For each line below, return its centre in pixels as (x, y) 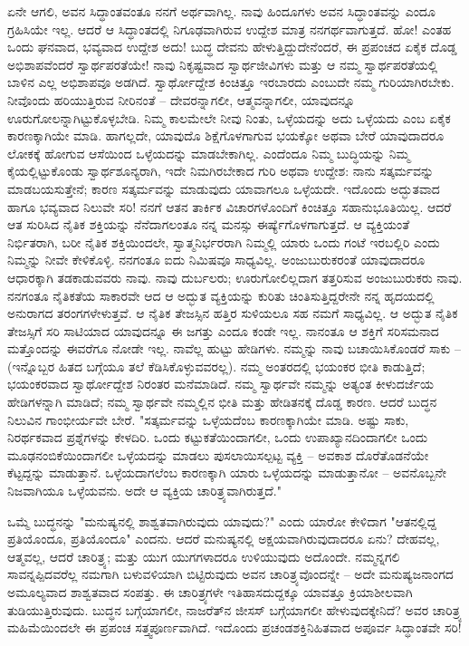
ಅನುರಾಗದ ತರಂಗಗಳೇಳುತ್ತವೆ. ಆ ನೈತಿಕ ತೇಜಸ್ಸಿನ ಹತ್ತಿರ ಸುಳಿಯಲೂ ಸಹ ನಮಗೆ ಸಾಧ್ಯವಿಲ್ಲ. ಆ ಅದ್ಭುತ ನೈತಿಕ (233, 313)
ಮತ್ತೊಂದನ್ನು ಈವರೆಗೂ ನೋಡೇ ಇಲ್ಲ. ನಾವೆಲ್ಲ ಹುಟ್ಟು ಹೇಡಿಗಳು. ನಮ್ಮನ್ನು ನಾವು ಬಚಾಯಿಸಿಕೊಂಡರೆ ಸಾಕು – (234, 348)
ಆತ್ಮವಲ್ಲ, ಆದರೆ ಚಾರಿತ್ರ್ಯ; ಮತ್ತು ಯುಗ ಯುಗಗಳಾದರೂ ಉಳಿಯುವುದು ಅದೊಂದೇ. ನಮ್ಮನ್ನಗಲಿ (204, 556)
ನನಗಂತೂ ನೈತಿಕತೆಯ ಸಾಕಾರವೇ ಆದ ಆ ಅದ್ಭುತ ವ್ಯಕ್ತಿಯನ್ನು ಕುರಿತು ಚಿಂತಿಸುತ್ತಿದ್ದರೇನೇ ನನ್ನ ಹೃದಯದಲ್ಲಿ (221, 295)
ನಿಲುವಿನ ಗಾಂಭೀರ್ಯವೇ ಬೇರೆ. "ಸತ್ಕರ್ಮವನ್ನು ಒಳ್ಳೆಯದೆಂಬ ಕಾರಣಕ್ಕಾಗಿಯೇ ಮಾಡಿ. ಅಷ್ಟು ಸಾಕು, (208, 419)
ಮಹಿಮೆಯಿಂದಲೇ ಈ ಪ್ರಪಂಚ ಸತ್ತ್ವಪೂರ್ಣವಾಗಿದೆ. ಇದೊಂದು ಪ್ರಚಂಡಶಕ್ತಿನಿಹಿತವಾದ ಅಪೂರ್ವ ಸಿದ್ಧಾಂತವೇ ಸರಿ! (234, 627)
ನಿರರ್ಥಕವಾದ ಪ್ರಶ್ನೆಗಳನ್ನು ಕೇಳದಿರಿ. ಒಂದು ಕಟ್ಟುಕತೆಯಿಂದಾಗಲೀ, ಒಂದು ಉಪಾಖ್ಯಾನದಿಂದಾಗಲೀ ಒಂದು (218, 437)
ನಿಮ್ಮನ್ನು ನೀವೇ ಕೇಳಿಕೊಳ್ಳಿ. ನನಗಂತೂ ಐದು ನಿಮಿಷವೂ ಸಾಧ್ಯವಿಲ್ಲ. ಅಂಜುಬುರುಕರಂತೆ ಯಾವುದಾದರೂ (216, 260)
